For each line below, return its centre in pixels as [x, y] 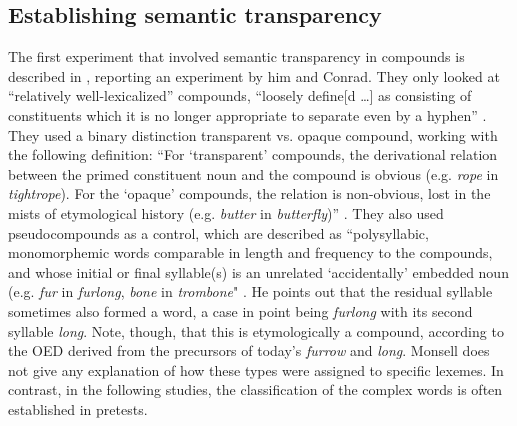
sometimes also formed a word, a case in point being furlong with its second [240, 310]
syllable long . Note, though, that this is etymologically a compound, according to [256, 330]
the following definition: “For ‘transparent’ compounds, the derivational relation [253, 154]
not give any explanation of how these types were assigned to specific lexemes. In [256, 369]
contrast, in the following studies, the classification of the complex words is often [255, 389]
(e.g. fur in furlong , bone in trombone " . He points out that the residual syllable [250, 291]
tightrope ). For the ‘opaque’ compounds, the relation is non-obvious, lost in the [249, 193]
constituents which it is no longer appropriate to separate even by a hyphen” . [247, 114]
